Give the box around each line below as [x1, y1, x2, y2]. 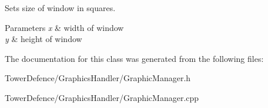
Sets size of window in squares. [5, 2, 116, 13]
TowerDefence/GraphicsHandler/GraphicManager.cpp [5, 91, 199, 103]
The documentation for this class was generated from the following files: [5, 52, 264, 64]
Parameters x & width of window [5, 21, 124, 33]
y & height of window [5, 33, 82, 45]
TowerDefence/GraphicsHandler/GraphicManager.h [5, 72, 191, 84]
